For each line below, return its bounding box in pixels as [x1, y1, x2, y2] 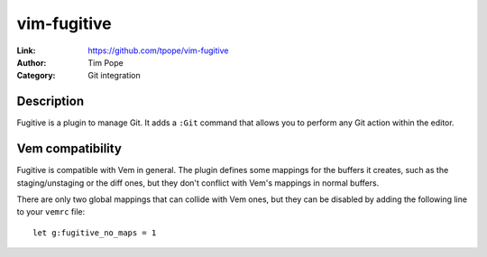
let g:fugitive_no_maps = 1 [32, 227, 157, 238]
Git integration [87, 70, 141, 81]
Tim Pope [87, 57, 124, 68]
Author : [16, 57, 47, 68]
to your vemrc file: [16, 207, 86, 217]
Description [16, 94, 85, 109]
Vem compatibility [16, 141, 122, 157]
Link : [16, 45, 36, 56]
